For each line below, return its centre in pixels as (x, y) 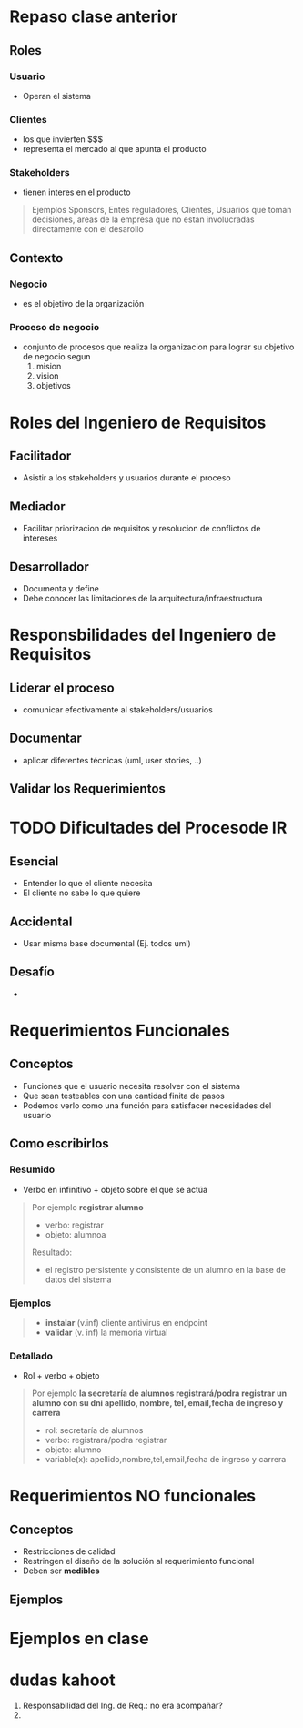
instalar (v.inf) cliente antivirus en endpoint (126, 1322)
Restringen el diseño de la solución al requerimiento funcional (138, 1561)
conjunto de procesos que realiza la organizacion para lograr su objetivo (158, 347)
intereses (40, 538)
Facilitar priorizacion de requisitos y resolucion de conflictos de (141, 529)
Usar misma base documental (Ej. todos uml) (106, 944)
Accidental (41, 921)
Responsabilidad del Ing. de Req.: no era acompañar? (122, 1705)
